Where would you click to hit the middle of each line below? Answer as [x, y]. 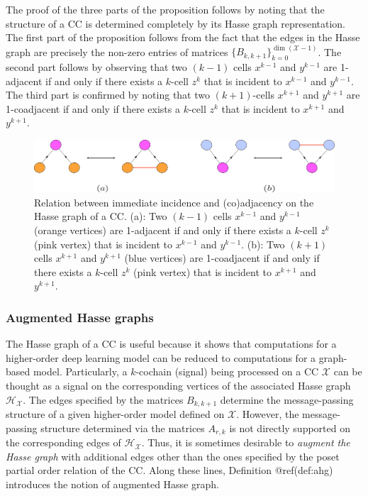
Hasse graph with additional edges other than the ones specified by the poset [173, 456]
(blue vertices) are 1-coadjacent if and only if [222, 258]
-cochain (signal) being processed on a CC [227, 371]
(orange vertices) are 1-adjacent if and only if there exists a [163, 230]
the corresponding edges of [63, 442]
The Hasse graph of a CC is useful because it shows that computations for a [171, 344]
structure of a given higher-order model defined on [115, 414]
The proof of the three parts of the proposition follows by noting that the [165, 9]
